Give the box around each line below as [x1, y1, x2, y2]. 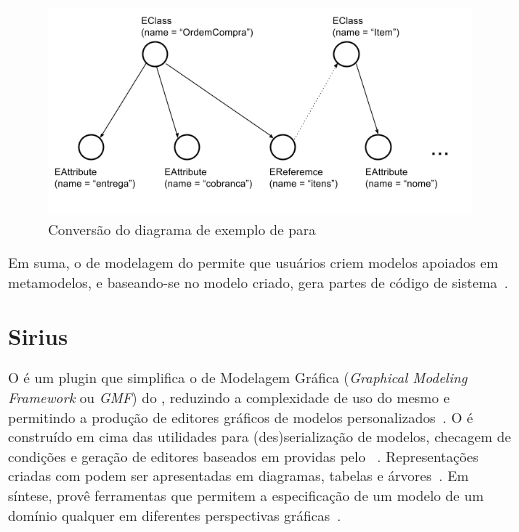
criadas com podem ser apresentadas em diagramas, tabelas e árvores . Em [8, 465, 469, 486]
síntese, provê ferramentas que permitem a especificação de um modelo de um [8, 485, 484, 506]
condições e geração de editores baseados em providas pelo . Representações [8, 445, 479, 466]
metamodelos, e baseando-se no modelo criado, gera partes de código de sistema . [8, 271, 509, 292]
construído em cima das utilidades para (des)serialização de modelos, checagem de [8, 426, 511, 447]
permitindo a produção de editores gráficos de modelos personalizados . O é [8, 406, 473, 427]
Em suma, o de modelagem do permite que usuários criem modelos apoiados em [8, 252, 499, 273]
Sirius [8, 320, 68, 351]
